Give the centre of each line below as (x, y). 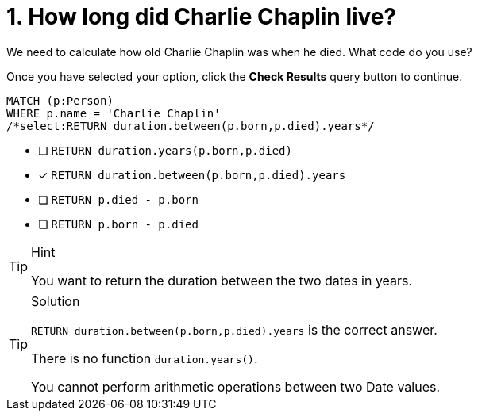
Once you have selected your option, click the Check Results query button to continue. (235, 76)
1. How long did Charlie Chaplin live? (202, 17)
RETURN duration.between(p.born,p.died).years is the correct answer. (234, 329)
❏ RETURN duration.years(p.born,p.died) (165, 150)
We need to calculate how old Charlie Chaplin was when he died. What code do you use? (239, 52)
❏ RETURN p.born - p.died (118, 224)
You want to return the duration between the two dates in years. (222, 280)
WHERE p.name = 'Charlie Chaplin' (114, 113)
